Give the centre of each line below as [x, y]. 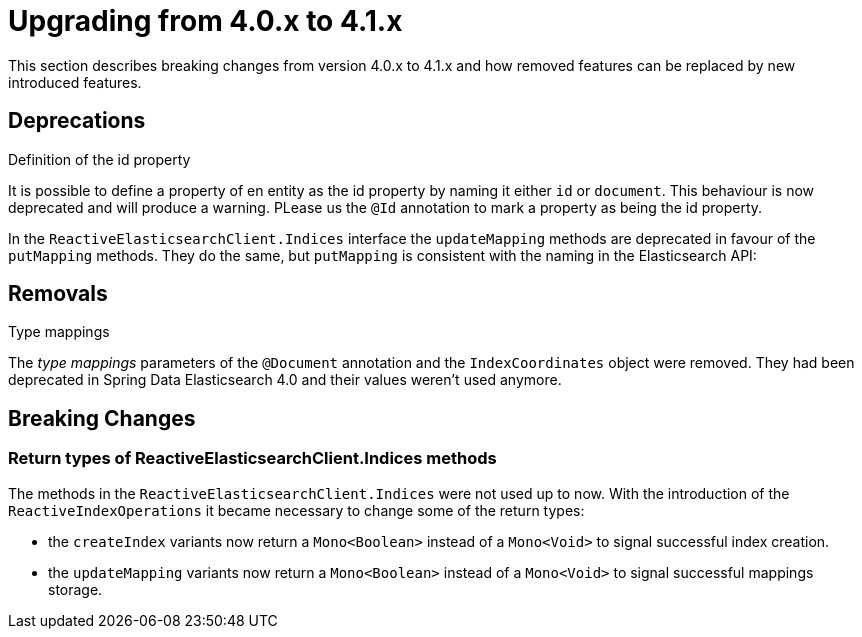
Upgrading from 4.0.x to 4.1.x [205, 21]
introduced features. [75, 82]
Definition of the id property [99, 159]
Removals [58, 294]
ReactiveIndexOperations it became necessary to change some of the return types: [296, 510]
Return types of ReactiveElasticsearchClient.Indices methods [252, 458]
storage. [75, 589]
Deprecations [77, 121]
